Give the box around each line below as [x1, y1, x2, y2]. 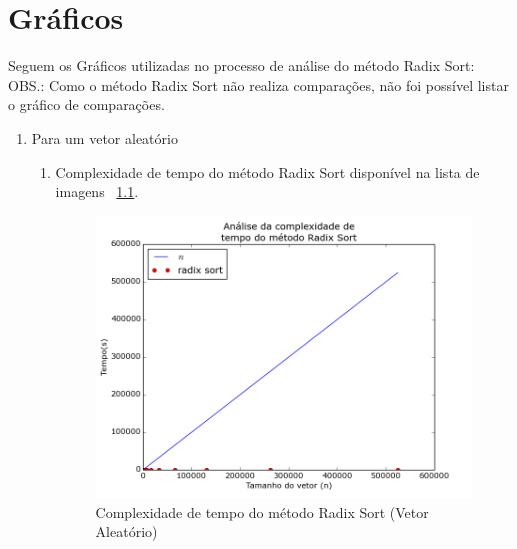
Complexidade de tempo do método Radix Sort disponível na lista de [55, 161, 480, 182]
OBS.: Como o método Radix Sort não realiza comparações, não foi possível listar [8, 74, 509, 95]
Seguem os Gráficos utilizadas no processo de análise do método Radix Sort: [8, 55, 475, 76]
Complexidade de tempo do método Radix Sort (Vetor [95, 501, 429, 522]
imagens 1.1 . [55, 181, 139, 202]
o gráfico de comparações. [8, 94, 165, 115]
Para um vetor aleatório [31, 127, 178, 148]
